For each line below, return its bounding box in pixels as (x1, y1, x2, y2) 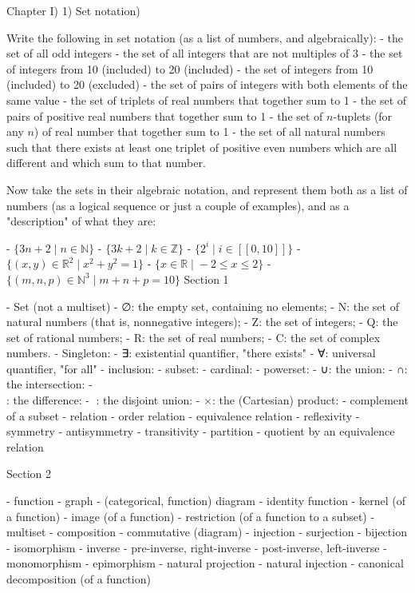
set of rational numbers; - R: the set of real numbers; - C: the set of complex (6, 328, 381, 345)
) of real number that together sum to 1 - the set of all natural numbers (34, 123, 385, 140)
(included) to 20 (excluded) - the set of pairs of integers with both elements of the (6, 76, 408, 93)
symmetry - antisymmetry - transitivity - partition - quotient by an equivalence (6, 423, 395, 440)
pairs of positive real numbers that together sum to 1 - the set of (6, 107, 323, 124)
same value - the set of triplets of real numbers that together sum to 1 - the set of (6, 91, 407, 108)
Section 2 (6, 465, 51, 482)
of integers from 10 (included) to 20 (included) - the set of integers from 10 (6, 60, 373, 77)
